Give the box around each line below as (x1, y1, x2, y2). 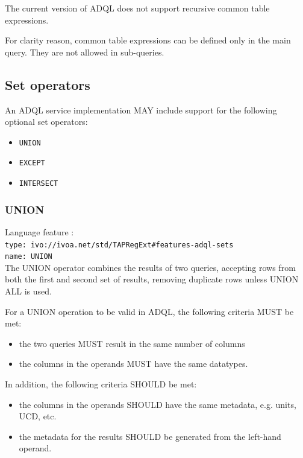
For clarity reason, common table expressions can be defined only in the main (5, 34, 291, 46)
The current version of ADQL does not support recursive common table (5, 2, 270, 14)
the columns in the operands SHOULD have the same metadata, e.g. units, (19, 398, 296, 410)
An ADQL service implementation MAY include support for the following (5, 103, 277, 116)
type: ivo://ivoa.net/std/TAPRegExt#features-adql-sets (5, 240, 234, 249)
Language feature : (5, 225, 74, 238)
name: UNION (5, 252, 52, 261)
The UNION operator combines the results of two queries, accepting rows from (5, 261, 296, 273)
